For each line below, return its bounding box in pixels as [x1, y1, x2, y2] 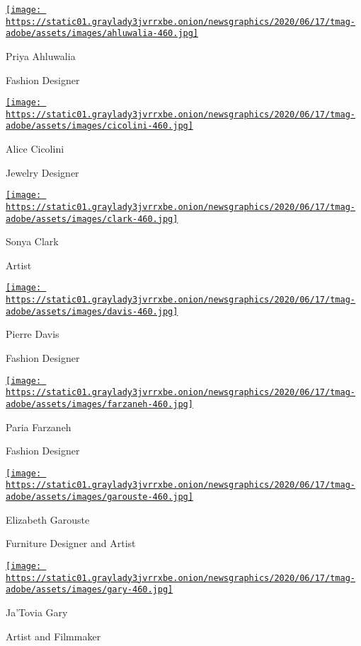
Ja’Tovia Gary [6, 604, 68, 619]
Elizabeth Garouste [6, 512, 90, 527]
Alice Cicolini [6, 141, 64, 156]
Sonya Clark [6, 234, 59, 249]
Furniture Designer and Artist [6, 536, 136, 551]
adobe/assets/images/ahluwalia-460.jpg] [6, 28, 199, 39]
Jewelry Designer [6, 165, 79, 180]
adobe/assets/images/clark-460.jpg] [6, 213, 178, 224]
